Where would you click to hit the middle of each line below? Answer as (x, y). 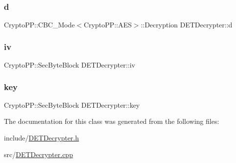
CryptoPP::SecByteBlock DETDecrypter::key (72, 105)
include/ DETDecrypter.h (42, 138)
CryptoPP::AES (108, 25)
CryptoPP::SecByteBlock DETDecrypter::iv (70, 65)
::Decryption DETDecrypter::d (187, 25)
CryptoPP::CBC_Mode (39, 25)
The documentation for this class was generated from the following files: (112, 121)
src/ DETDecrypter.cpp (39, 154)
